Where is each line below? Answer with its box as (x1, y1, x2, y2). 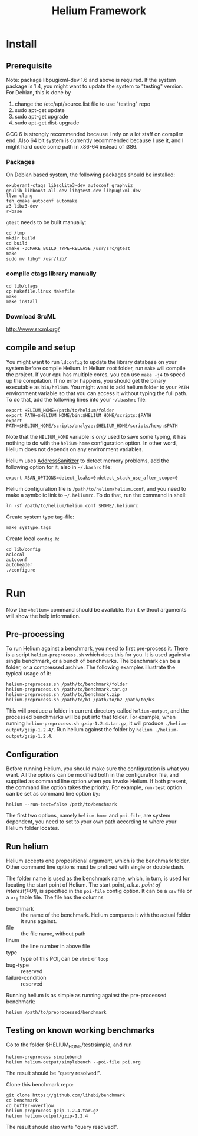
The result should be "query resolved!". (6, 1069, 102, 1076)
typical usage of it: (6, 670, 51, 677)
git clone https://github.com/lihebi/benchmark (6, 1092, 126, 1098)
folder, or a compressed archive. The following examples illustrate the (6, 664, 176, 671)
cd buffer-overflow (6, 1102, 54, 1108)
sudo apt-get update (14, 107, 65, 113)
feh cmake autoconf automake (6, 198, 78, 204)
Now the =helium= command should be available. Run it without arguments (6, 606, 187, 613)
